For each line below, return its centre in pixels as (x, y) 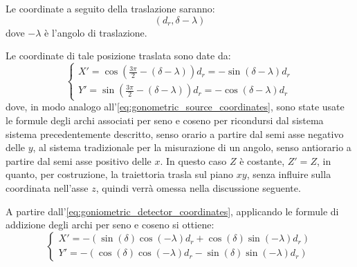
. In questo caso (193, 160)
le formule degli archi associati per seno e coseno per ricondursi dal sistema (165, 120)
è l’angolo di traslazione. (96, 32)
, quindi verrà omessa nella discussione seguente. (198, 187)
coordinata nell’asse (47, 187)
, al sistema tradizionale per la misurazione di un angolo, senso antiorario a (192, 147)
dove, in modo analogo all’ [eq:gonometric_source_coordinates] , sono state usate (175, 107)
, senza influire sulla (289, 174)
